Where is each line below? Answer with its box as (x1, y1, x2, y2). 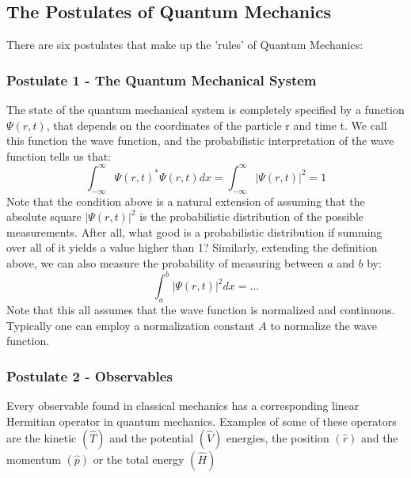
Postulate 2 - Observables (6, 366, 173, 385)
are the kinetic (6, 430, 77, 446)
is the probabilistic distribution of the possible (139, 208, 364, 225)
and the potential (109, 430, 194, 446)
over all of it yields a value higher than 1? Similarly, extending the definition (6, 239, 378, 256)
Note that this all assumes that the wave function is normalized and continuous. (6, 301, 395, 317)
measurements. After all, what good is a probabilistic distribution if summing (6, 223, 382, 240)
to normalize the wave (270, 317, 377, 333)
